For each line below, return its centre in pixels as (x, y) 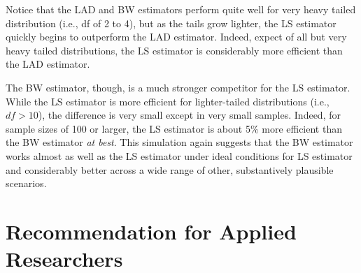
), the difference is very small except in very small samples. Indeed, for (189, 115)
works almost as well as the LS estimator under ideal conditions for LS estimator (179, 155)
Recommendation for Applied (151, 231)
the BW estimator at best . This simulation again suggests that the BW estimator (179, 142)
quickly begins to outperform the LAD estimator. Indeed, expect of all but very (176, 37)
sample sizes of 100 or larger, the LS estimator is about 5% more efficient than (174, 128)
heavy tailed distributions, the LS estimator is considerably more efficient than (174, 50)
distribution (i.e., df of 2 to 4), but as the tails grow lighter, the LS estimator (171, 23)
